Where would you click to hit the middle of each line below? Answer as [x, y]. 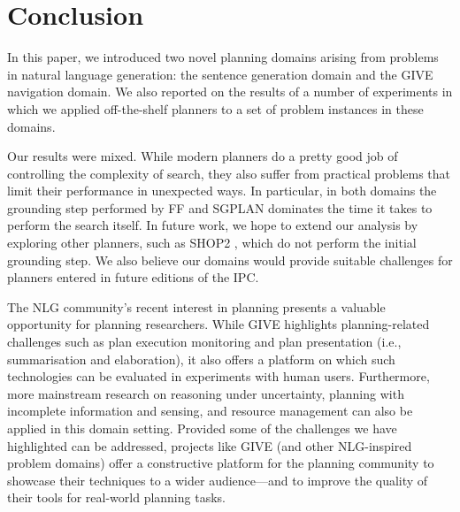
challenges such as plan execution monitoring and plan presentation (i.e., [204, 342]
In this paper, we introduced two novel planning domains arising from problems [223, 57]
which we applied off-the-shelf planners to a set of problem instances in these [215, 108]
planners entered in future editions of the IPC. [133, 277]
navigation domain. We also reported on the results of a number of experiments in [230, 92]
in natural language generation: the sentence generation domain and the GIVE [220, 74]
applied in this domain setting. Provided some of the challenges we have [202, 428]
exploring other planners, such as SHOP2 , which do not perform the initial [212, 243]
